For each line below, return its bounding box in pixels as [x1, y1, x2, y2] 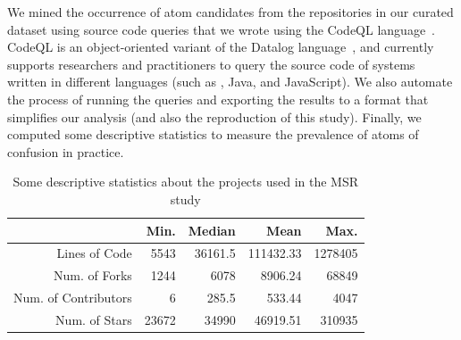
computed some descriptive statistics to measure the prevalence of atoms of [7, 125, 419, 144]
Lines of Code [56, 244, 132, 262]
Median [188, 220, 236, 239]
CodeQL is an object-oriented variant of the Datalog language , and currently [7, 37, 434, 56]
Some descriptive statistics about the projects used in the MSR [13, 172, 359, 191]
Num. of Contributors [13, 288, 132, 307]
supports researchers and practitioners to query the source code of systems [7, 54, 415, 73]
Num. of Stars [55, 310, 132, 328]
